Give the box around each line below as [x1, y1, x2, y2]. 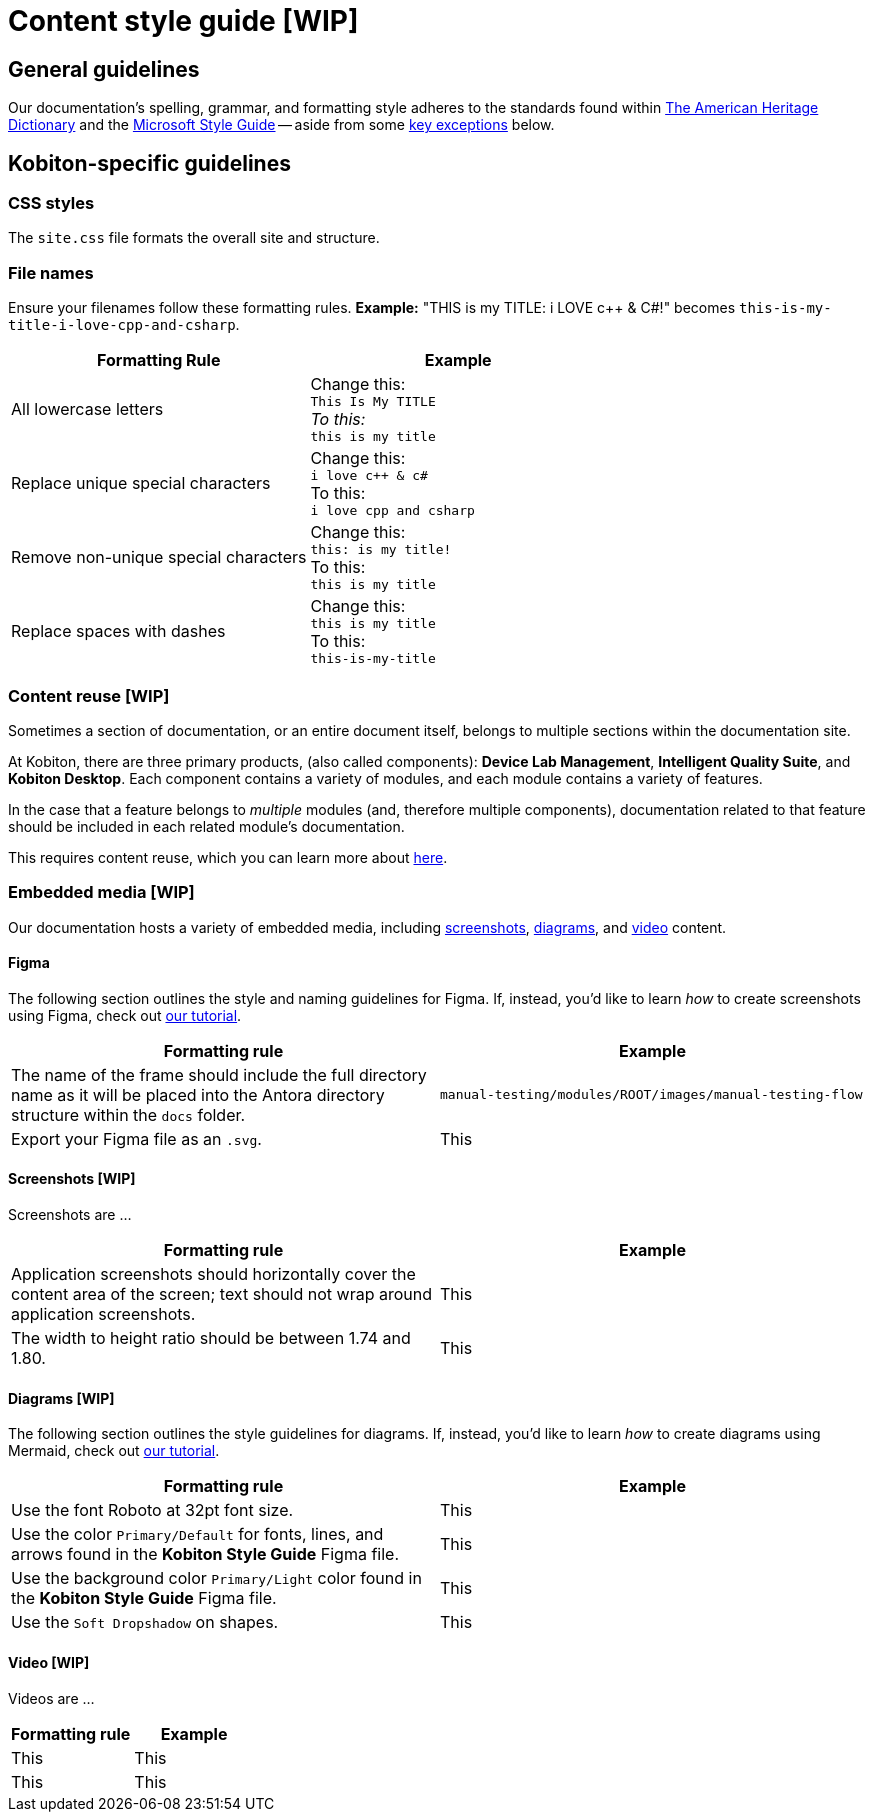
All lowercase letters [11, 399, 164, 420]
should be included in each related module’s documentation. [8, 817, 405, 835]
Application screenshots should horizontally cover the [11, 1264, 416, 1285]
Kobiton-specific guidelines [8, 150, 291, 176]
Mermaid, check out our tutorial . [8, 1442, 220, 1460]
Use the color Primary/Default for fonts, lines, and [11, 1524, 384, 1545]
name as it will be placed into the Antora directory [11, 1084, 385, 1105]
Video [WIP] [8, 1653, 90, 1671]
